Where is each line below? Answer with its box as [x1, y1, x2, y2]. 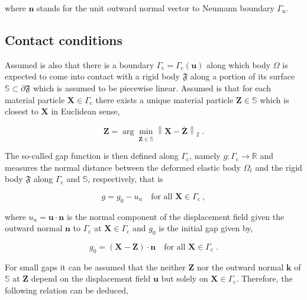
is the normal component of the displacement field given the [66, 210, 285, 222]
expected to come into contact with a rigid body [5, 70, 180, 82]
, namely [189, 149, 221, 162]
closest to [5, 105, 38, 117]
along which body [206, 58, 271, 71]
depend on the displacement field [31, 272, 151, 285]
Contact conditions [5, 30, 123, 49]
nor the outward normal [197, 260, 284, 273]
